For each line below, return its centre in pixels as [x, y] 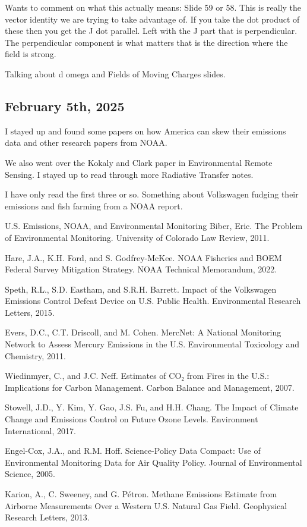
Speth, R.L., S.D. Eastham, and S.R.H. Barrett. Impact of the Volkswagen [141, 289]
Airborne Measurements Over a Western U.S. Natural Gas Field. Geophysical [146, 505]
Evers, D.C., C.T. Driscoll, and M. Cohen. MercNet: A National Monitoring [143, 332]
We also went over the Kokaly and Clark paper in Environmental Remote [139, 162]
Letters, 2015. [30, 312]
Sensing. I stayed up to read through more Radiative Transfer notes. [129, 174]
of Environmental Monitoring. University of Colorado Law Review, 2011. [137, 237]
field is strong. [31, 54]
